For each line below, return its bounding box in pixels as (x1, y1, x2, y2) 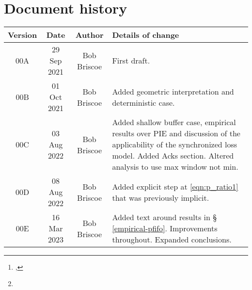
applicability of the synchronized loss (112, 139, 237, 150)
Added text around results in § (112, 211, 217, 223)
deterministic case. (112, 97, 175, 108)
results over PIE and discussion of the (112, 128, 240, 139)
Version (8, 29, 37, 41)
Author (75, 29, 104, 41)
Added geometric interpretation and (112, 85, 234, 97)
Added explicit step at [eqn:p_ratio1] (112, 180, 238, 192)
